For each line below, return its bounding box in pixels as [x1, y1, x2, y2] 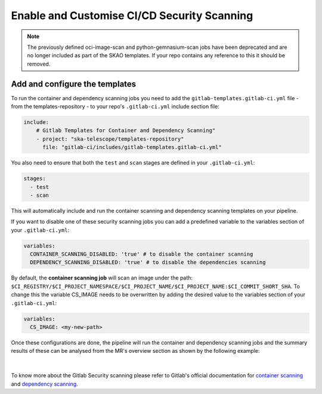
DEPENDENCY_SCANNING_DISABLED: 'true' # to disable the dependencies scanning [30, 259, 266, 266]
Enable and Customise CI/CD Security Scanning [11, 9, 253, 22]
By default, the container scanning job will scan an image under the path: [11, 274, 193, 281]
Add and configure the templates [11, 79, 137, 89]
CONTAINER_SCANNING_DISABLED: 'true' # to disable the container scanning [30, 251, 253, 258]
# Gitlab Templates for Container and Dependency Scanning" [36, 127, 216, 134]
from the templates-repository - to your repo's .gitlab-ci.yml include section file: [11, 103, 220, 110]
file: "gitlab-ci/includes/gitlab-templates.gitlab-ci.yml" [42, 144, 222, 151]
